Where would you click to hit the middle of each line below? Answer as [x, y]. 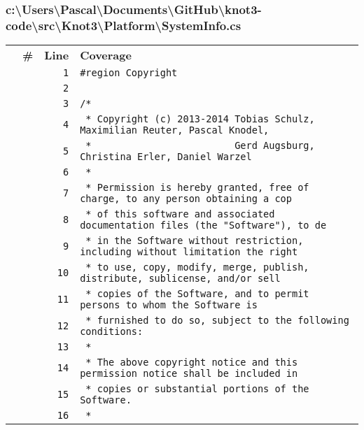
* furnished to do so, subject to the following [217, 321]
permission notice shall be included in [189, 374]
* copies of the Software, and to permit [197, 294]
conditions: [112, 332]
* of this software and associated [180, 214]
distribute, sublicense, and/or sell [180, 279]
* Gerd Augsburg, [200, 146]
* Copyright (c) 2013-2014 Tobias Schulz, [200, 119]
